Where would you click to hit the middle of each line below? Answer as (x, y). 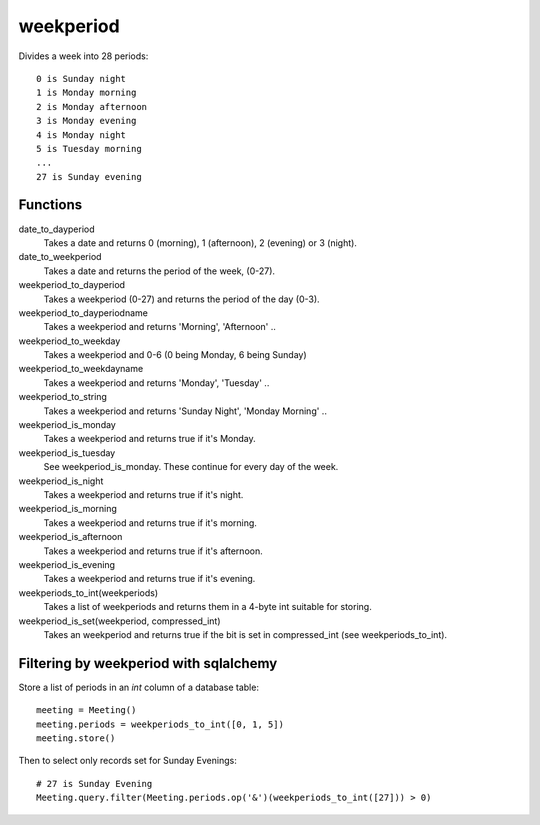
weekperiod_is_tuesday (67, 452)
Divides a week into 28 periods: (83, 56)
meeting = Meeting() (86, 710)
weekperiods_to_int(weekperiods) (88, 592)
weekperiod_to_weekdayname (81, 369)
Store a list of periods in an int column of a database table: (139, 687)
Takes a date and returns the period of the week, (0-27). (159, 271)
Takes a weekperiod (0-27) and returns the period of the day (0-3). (181, 299)
